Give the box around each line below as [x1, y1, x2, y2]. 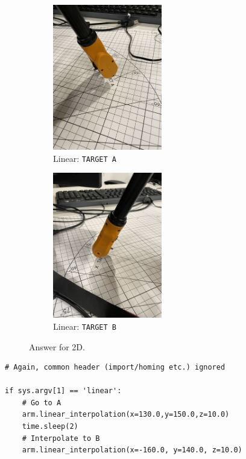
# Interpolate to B [22, 434, 100, 443]
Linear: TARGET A [53, 152, 116, 164]
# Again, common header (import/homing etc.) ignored [5, 363, 225, 372]
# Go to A [22, 398, 61, 407]
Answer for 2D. [29, 340, 85, 353]
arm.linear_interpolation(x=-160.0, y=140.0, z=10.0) [22, 446, 242, 455]
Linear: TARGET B [53, 319, 116, 332]
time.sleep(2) [22, 422, 78, 431]
